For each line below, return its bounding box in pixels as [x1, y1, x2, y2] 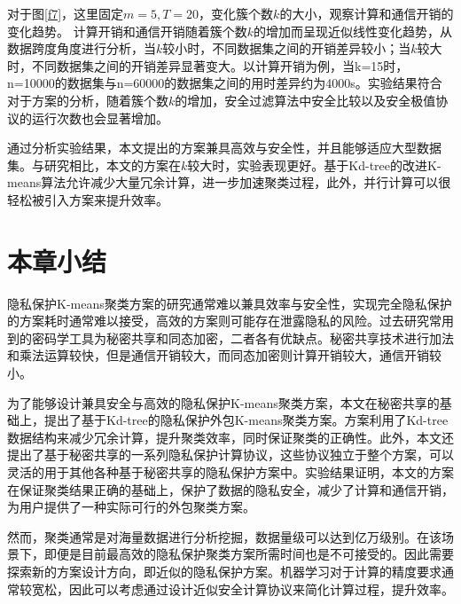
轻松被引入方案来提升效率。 [7, 190, 168, 208]
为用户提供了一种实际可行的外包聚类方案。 [7, 498, 255, 516]
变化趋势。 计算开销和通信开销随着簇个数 [7, 21, 247, 40]
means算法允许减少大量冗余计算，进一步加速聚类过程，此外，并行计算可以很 [7, 173, 451, 192]
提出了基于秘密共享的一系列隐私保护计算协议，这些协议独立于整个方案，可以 [7, 445, 454, 464]
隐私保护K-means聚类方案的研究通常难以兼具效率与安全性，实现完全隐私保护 [7, 294, 452, 312]
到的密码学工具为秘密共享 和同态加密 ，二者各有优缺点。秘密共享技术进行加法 [7, 328, 454, 347]
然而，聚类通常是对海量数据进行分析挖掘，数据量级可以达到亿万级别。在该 [7, 527, 441, 545]
